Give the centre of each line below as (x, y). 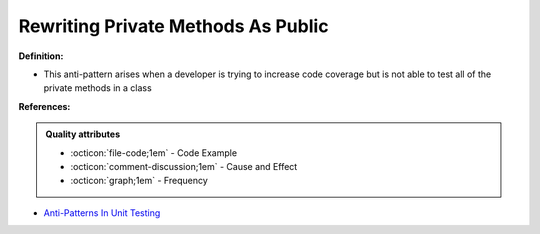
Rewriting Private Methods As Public (173, 26)
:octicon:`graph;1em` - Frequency (139, 181)
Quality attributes (82, 134)
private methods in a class (97, 88)
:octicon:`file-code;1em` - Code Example (154, 152)
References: (44, 106)
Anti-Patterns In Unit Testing (102, 212)
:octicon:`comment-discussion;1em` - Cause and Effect (184, 166)
